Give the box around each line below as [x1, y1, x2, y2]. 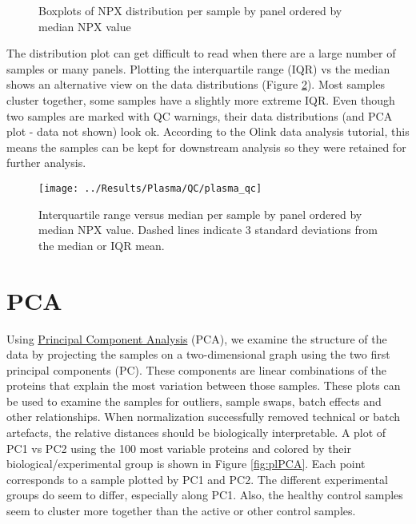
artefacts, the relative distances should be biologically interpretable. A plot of [6, 424, 386, 441]
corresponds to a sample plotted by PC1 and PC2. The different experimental [6, 470, 388, 487]
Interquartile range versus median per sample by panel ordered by [38, 205, 362, 222]
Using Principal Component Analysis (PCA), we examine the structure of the [6, 330, 387, 347]
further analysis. [6, 154, 86, 171]
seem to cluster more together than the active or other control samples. [6, 502, 356, 519]
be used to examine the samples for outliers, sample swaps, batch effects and [6, 392, 382, 409]
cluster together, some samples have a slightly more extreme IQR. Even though [6, 91, 395, 108]
